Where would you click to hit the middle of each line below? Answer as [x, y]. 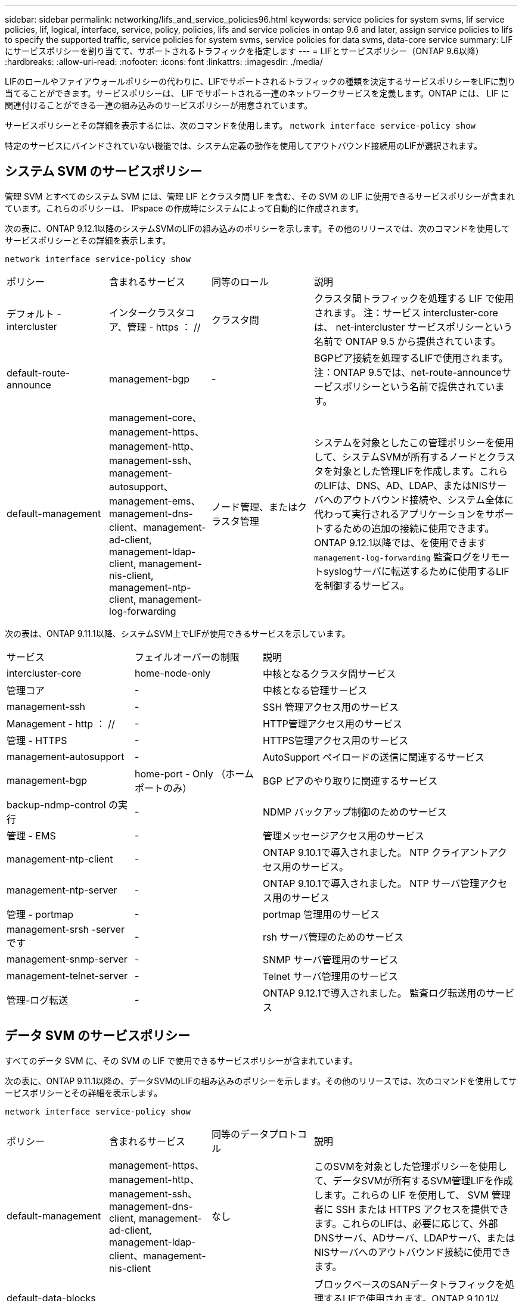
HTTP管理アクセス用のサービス [333, 723]
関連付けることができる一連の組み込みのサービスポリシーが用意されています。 [159, 105]
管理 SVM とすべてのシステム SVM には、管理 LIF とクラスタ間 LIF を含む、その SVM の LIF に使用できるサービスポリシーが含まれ [260, 196]
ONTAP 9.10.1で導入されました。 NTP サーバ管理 [371, 883]
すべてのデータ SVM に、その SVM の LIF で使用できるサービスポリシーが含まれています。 [181, 1060]
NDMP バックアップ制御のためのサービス [355, 812]
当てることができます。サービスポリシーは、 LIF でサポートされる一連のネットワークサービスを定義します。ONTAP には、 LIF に [257, 93]
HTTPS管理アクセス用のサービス [336, 740]
